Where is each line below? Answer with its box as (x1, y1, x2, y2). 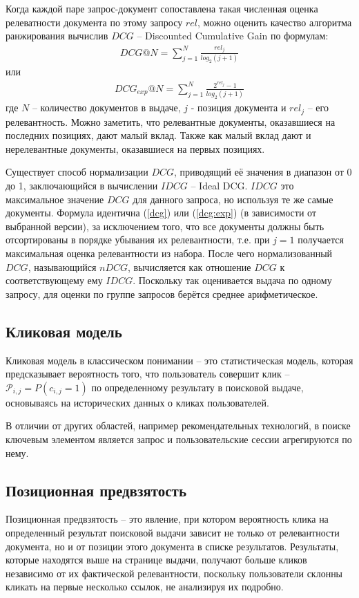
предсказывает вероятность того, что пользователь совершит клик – (6, 366, 290, 381)
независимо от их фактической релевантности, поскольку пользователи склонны (6, 566, 343, 580)
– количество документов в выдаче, (32, 100, 181, 115)
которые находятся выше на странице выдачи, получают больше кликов (6, 552, 307, 567)
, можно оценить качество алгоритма (197, 15, 352, 29)
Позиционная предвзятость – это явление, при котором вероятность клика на (6, 512, 329, 526)
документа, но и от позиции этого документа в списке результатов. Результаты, (6, 539, 339, 553)
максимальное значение (6, 191, 104, 206)
